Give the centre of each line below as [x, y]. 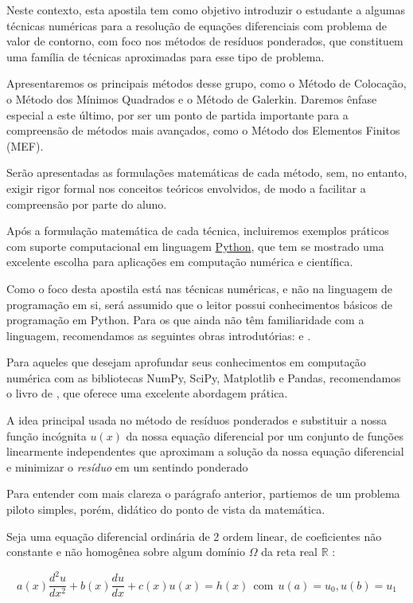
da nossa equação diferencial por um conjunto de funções [265, 435]
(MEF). [25, 145]
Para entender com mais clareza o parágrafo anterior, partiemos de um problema [203, 493]
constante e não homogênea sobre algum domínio [126, 552]
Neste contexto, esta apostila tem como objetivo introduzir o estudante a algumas [206, 10]
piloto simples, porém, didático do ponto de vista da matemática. [166, 509]
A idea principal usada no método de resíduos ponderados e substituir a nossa [197, 420]
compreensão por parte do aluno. [87, 204]
